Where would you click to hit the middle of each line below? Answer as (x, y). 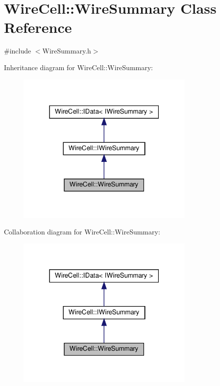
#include (18, 51)
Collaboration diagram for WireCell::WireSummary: (82, 231)
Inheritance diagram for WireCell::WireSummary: (78, 67)
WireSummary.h (67, 51)
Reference (38, 27)
